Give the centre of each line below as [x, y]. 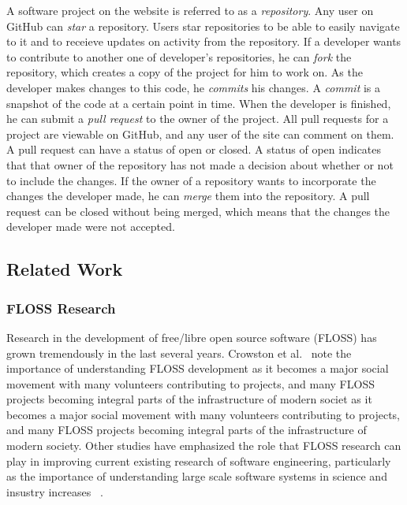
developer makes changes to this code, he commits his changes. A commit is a [194, 87]
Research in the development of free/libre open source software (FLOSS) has [192, 337]
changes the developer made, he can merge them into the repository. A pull [188, 196]
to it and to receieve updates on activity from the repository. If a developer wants [204, 41]
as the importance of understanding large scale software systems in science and [197, 476]
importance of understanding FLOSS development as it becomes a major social [198, 368]
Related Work [65, 269]
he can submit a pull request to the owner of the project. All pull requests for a [198, 119]
